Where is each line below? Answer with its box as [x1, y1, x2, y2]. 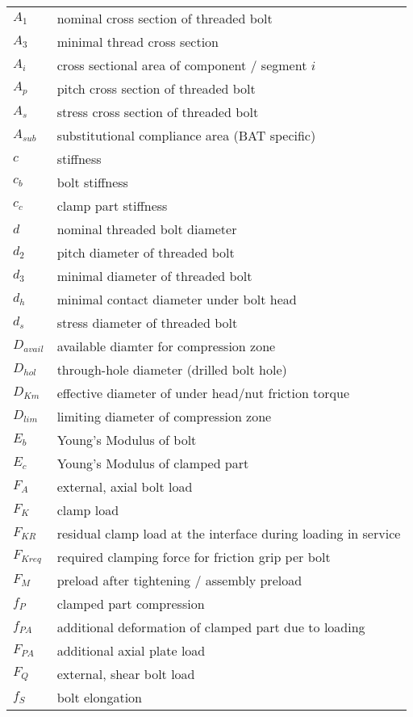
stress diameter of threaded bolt [56, 313, 238, 332]
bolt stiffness [56, 173, 128, 191]
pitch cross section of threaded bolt [56, 79, 256, 98]
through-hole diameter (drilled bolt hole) [56, 360, 287, 379]
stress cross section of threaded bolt [56, 103, 259, 121]
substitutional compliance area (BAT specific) [56, 126, 316, 145]
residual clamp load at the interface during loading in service [56, 524, 401, 543]
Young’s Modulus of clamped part [56, 454, 249, 472]
